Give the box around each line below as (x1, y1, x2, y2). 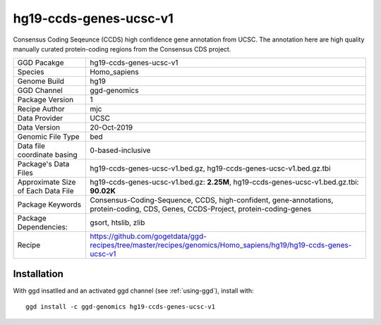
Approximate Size (17, 177, 76, 187)
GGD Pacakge (17, 58, 64, 68)
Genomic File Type (17, 132, 80, 142)
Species (17, 67, 44, 77)
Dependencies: (17, 222, 68, 232)
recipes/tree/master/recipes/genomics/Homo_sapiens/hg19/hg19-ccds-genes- (89, 240, 352, 250)
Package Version (17, 95, 74, 105)
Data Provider (17, 114, 64, 123)
